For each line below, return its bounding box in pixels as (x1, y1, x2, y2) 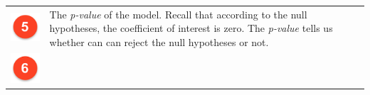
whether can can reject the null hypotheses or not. (49, 34, 269, 49)
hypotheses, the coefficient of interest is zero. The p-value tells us (49, 21, 333, 35)
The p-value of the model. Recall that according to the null (49, 6, 307, 21)
